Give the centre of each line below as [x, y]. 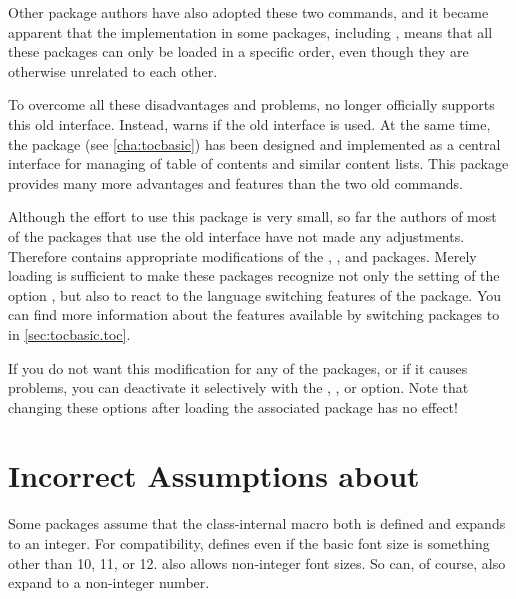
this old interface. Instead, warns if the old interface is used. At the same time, [249, 123]
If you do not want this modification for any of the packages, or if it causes [238, 367]
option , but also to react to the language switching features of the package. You [255, 294]
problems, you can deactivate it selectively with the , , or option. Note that [238, 387]
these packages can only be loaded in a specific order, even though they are [238, 51]
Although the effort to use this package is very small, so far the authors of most [252, 216]
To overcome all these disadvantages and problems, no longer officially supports [251, 104]
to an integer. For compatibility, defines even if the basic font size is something [249, 543]
